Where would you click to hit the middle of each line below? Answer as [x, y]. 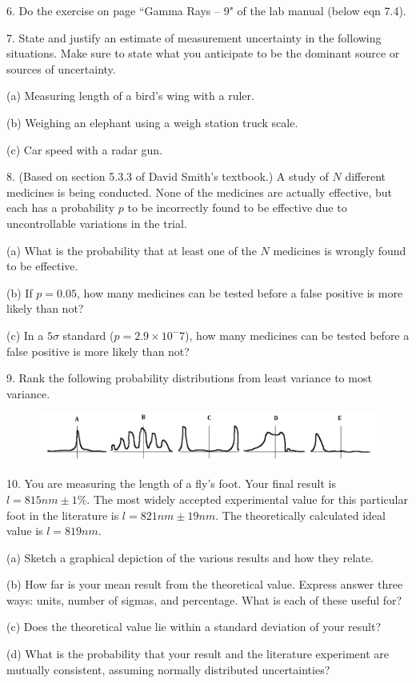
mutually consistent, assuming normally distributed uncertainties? [168, 669]
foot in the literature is [63, 515]
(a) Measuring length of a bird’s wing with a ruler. [130, 96]
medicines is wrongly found [340, 250]
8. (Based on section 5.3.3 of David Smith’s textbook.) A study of [168, 176]
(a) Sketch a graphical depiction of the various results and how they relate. [190, 557]
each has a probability [61, 208]
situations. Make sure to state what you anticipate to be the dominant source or [203, 53]
